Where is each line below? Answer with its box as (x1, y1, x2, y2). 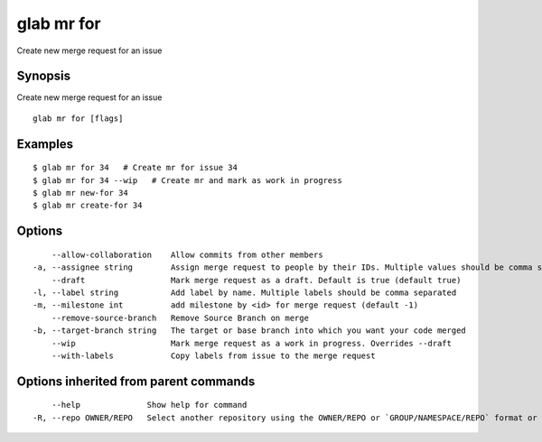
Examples (16, 136, 74, 152)
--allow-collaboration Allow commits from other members (51, 249, 324, 260)
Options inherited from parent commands (16, 373, 256, 389)
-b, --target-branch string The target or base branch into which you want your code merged (33, 326, 467, 336)
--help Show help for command (51, 400, 248, 410)
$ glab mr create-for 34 (33, 200, 143, 211)
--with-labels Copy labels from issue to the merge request (51, 350, 376, 361)
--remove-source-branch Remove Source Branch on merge (51, 312, 309, 323)
